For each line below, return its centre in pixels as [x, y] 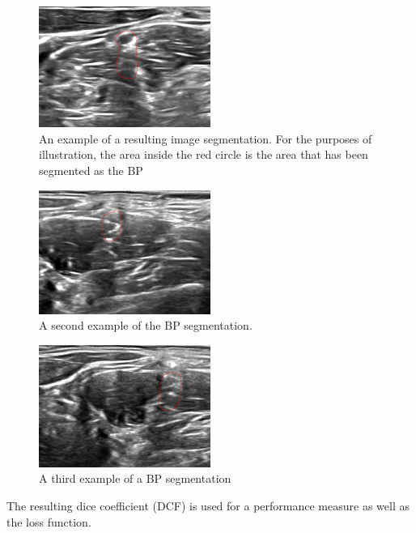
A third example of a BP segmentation [135, 478]
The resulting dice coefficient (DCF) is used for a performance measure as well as [208, 505]
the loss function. [49, 521]
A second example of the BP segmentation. [146, 325]
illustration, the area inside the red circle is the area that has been [204, 154]
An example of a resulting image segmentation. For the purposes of [206, 138]
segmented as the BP [91, 170]
